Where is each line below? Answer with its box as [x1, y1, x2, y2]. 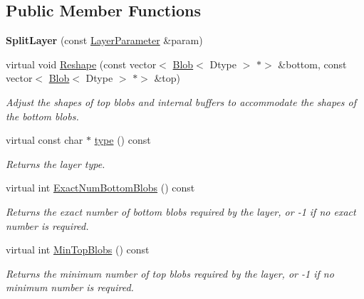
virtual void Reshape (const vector [6, 56, 157, 71]
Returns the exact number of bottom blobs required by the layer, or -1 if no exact [6, 204, 356, 219]
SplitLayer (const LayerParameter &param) [6, 33, 203, 48]
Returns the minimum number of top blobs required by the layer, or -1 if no [6, 266, 334, 280]
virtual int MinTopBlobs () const [6, 242, 150, 257]
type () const [94, 132, 151, 147]
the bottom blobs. [6, 108, 79, 123]
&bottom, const [278, 56, 347, 71]
